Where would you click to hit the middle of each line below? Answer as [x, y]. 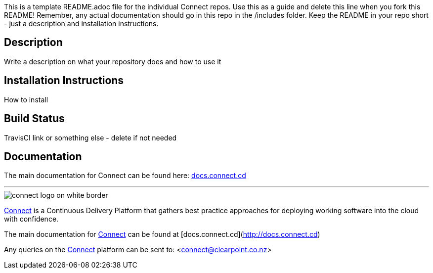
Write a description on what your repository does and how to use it [113, 61]
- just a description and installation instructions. [81, 23]
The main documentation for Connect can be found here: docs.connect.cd [125, 176]
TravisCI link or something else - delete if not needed [90, 137]
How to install [26, 99]
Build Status [34, 119]
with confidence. [31, 219]
